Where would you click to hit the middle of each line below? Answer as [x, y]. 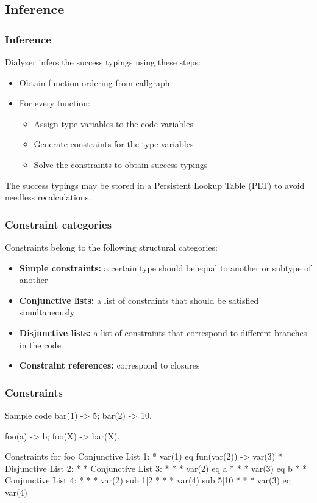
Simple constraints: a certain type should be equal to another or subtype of [165, 267]
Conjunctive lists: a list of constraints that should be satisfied [139, 300]
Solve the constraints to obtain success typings [121, 164]
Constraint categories [59, 224]
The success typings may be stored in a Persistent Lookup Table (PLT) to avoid [155, 185]
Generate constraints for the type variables [114, 144]
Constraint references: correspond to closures [109, 365]
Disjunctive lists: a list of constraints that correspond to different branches [163, 332]
